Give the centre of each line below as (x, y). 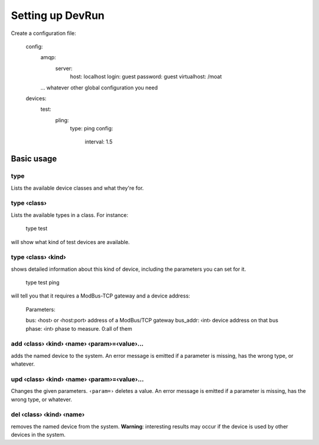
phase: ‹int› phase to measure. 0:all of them (79, 328)
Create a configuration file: (43, 33)
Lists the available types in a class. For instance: (69, 215)
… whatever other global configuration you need (99, 87)
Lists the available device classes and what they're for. (77, 188)
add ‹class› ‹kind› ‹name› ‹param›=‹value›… (77, 344)
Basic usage (34, 159)
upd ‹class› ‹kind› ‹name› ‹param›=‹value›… (77, 379)
